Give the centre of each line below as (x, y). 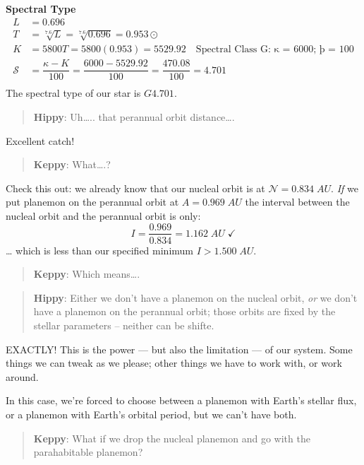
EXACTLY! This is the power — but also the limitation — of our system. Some (179, 349)
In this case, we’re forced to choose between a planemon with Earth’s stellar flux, (181, 400)
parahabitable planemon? (88, 452)
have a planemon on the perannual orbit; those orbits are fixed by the (184, 311)
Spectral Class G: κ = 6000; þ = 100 (275, 50)
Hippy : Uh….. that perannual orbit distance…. (134, 116)
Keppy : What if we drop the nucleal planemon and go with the (172, 438)
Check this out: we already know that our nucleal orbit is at (135, 188)
